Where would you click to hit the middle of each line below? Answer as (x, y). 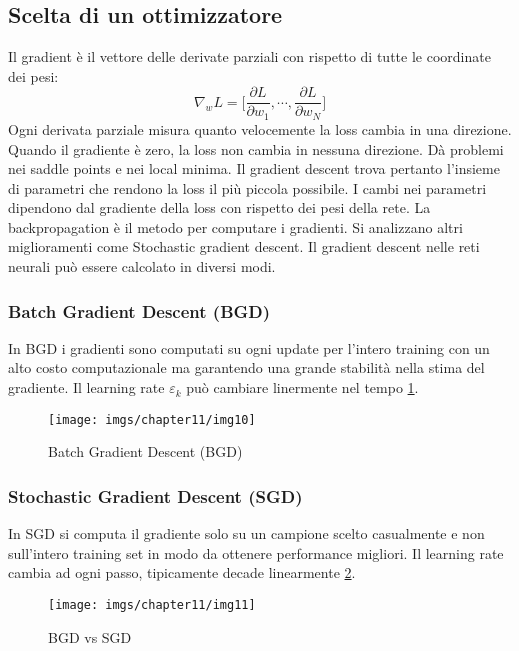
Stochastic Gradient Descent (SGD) (155, 495)
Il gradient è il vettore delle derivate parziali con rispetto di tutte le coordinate (249, 56)
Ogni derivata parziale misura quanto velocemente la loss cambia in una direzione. (260, 128)
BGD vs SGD (90, 636)
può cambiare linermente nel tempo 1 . (302, 387)
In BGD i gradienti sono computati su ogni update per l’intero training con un (249, 347)
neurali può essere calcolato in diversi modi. (142, 266)
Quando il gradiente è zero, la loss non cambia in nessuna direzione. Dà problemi (256, 148)
